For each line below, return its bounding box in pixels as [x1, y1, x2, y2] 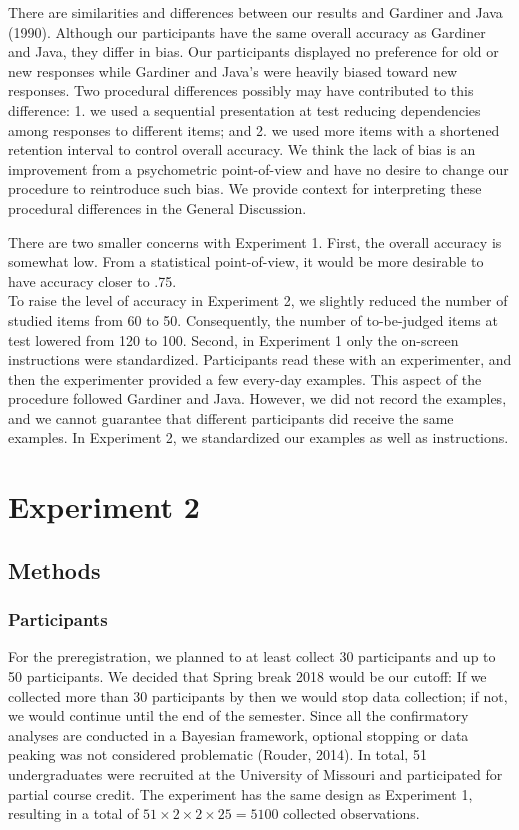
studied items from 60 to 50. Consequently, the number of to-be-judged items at [8, 309, 498, 330]
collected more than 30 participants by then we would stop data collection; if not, [8, 685, 508, 706]
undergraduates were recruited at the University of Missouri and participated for [8, 764, 503, 784]
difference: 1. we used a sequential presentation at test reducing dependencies [8, 99, 481, 120]
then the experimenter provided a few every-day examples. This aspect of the [8, 368, 482, 389]
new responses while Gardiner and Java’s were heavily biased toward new [8, 60, 458, 81]
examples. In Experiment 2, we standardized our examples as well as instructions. [8, 427, 509, 448]
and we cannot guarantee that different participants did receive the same [8, 407, 454, 428]
